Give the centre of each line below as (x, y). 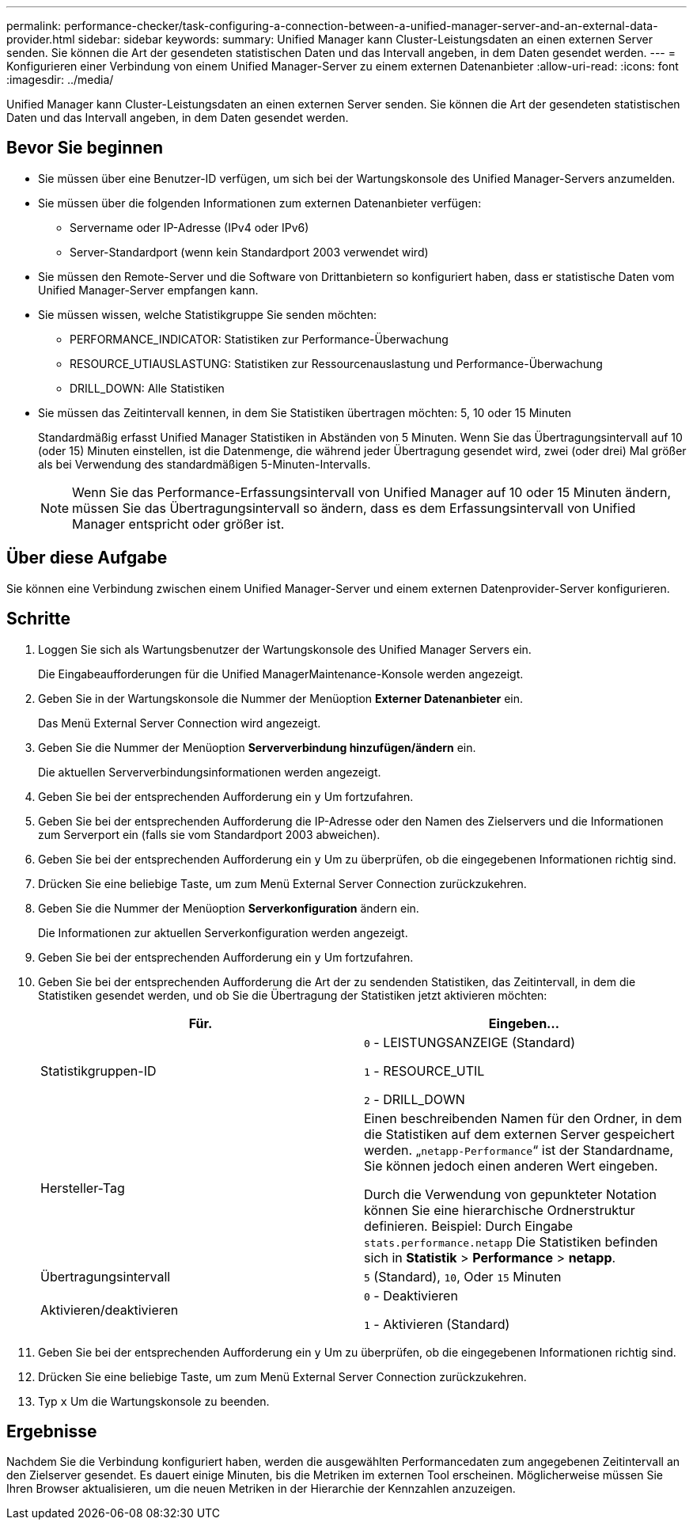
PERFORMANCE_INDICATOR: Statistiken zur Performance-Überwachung (259, 339)
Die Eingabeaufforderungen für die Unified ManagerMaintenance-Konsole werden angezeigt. (281, 674)
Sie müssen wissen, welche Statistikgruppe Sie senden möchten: (207, 314)
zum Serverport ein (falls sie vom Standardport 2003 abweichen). (209, 834)
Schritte (38, 619)
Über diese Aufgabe (87, 558)
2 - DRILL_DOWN (415, 1099)
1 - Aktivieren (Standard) (437, 1324)
